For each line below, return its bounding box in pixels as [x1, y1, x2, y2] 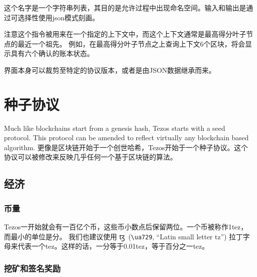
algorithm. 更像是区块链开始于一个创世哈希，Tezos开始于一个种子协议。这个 [4, 142, 248, 152]
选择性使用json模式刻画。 [17, 12, 99, 22]
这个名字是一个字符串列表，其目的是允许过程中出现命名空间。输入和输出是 [4, 2, 246, 12]
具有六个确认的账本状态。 [10, 48, 94, 58]
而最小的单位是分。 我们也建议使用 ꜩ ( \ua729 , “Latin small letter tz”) [4, 231, 227, 241]
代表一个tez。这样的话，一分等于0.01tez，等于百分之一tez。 [17, 241, 209, 251]
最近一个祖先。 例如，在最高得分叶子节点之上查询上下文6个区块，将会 [17, 38, 245, 49]
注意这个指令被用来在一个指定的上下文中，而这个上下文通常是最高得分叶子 [4, 29, 246, 39]
